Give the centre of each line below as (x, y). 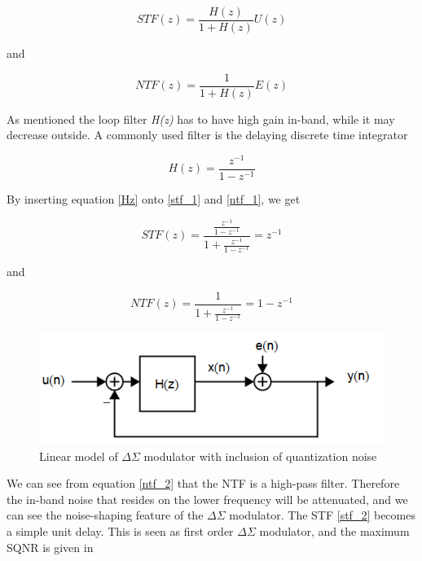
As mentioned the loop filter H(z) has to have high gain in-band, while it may (201, 118)
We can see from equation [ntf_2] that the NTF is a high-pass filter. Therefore (203, 483)
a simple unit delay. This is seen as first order (120, 531)
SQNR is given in (50, 547)
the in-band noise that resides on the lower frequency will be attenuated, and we (207, 499)
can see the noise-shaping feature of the (105, 515)
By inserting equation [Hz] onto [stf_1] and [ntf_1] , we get (154, 199)
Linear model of (79, 456)
